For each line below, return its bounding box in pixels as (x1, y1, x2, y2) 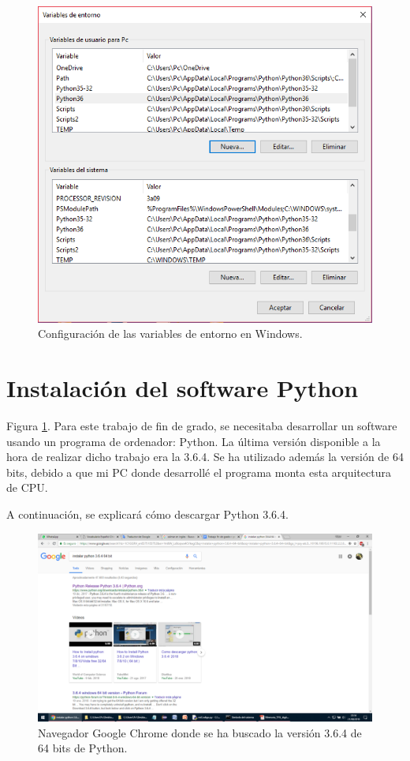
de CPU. (6, 479, 48, 496)
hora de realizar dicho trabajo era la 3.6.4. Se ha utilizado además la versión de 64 (6, 448, 404, 465)
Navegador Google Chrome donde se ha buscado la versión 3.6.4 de (38, 724, 362, 740)
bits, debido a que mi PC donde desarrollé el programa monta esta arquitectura (6, 463, 391, 480)
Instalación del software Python (6, 372, 359, 404)
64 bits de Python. (38, 740, 128, 756)
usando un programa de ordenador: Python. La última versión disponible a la (6, 433, 381, 449)
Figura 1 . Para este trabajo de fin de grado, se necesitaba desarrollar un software (6, 418, 397, 434)
